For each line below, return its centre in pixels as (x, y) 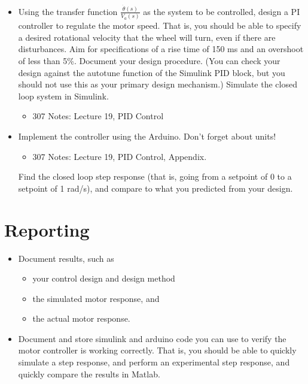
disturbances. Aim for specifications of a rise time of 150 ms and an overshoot (161, 49)
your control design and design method (104, 278)
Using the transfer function (68, 11)
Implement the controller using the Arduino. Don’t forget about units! (147, 136)
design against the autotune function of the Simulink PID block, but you (152, 72)
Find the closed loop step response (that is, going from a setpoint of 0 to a (155, 176)
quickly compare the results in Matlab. (89, 374)
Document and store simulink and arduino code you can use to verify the (152, 338)
